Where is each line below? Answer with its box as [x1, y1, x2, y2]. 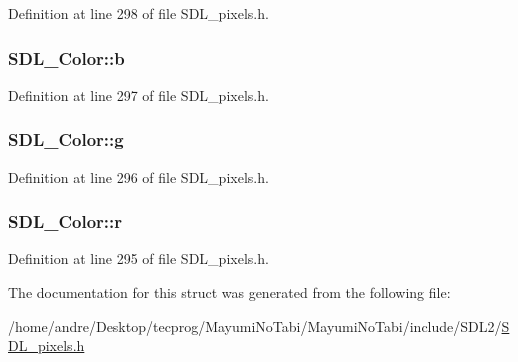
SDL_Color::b [8, 45, 125, 70]
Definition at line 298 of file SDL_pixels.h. [8, 3, 269, 23]
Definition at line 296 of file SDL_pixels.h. [8, 166, 269, 187]
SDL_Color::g [8, 127, 124, 152]
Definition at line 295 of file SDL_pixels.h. [8, 248, 269, 269]
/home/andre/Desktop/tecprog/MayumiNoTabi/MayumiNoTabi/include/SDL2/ [8, 315, 502, 336]
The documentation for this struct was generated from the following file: [8, 282, 451, 303]
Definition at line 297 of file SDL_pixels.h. [8, 84, 269, 105]
